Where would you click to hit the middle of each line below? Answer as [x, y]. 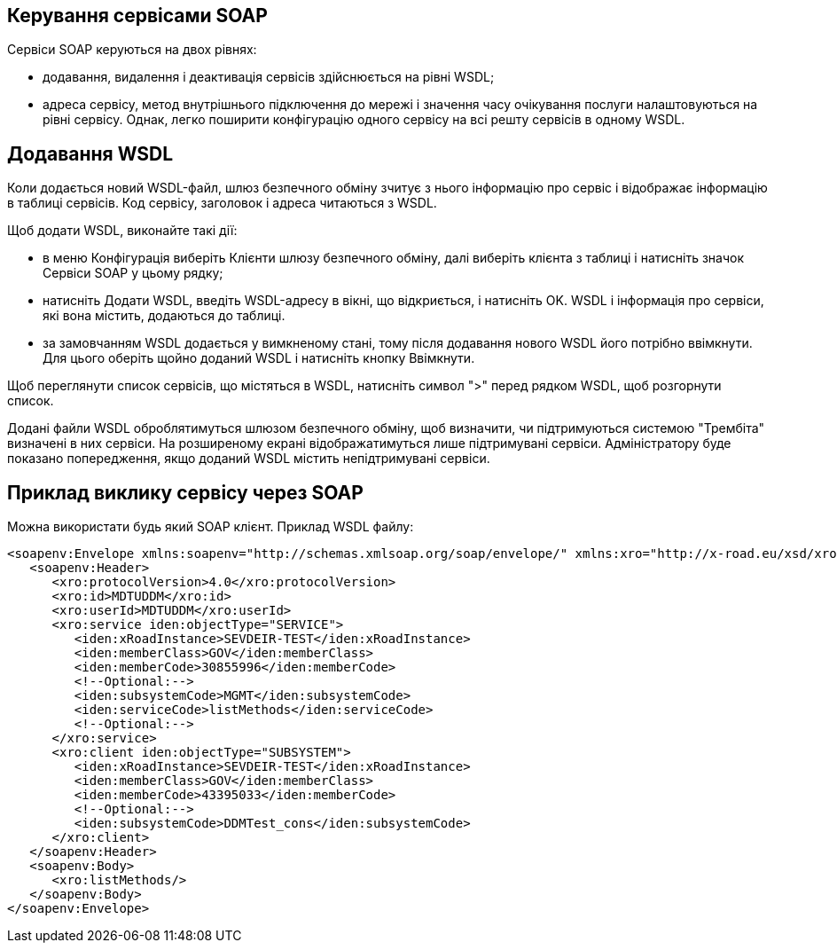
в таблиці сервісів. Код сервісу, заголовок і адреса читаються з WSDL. [222, 203]
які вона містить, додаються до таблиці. [164, 316]
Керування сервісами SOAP [137, 16]
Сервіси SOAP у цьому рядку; [133, 273]
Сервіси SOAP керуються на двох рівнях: [132, 50]
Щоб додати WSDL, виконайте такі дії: [122, 231]
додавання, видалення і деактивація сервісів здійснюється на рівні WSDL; [269, 77]
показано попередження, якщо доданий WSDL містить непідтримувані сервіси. [249, 459]
